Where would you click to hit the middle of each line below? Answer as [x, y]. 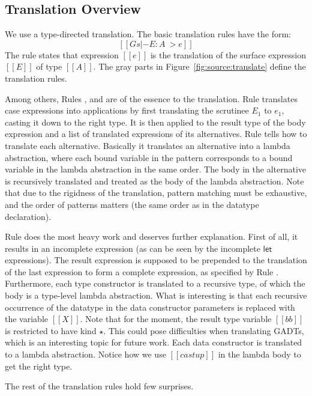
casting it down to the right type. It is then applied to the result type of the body [155, 122]
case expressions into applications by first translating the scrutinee [127, 110]
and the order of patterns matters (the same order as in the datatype [132, 204]
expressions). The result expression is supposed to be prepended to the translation [156, 260]
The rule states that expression [62, 54]
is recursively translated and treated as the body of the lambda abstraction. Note [154, 181]
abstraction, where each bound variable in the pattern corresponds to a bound [149, 157]
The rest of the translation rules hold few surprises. [99, 386]
